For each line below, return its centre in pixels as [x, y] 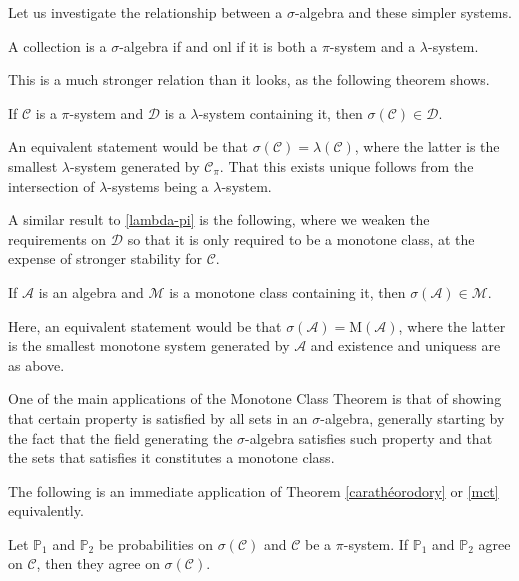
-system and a [372, 45]
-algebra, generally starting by [412, 417]
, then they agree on [98, 563]
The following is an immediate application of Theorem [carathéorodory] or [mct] [253, 490]
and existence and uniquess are [405, 345]
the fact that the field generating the [120, 437]
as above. [36, 364]
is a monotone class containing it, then [287, 291]
